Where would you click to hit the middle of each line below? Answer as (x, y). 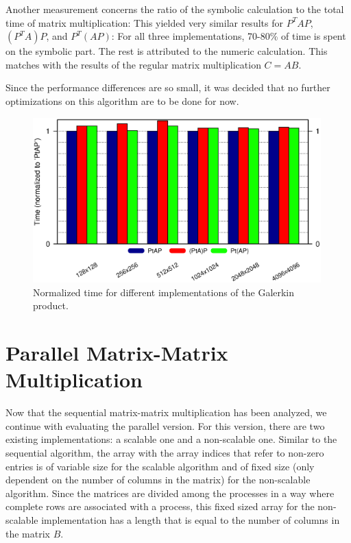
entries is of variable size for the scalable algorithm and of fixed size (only (160, 466)
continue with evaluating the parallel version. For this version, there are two (165, 425)
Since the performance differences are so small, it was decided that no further (168, 87)
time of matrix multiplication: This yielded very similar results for (144, 22)
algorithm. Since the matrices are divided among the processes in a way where (170, 493)
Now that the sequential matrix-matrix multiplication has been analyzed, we (166, 412)
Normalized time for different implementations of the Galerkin (164, 292)
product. (51, 305)
